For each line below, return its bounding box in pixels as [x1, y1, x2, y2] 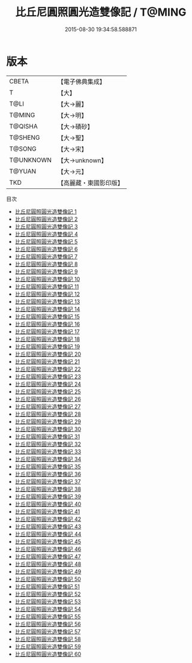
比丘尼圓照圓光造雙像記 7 [14, 253, 78, 260]
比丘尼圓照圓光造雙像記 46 [14, 545, 82, 553]
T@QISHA [9, 122, 38, 130]
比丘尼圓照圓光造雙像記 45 [14, 538, 82, 545]
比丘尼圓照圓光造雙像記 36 [14, 470, 82, 478]
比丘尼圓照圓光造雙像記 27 [14, 403, 81, 410]
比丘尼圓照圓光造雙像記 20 [14, 350, 82, 358]
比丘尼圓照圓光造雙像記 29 [14, 418, 81, 425]
